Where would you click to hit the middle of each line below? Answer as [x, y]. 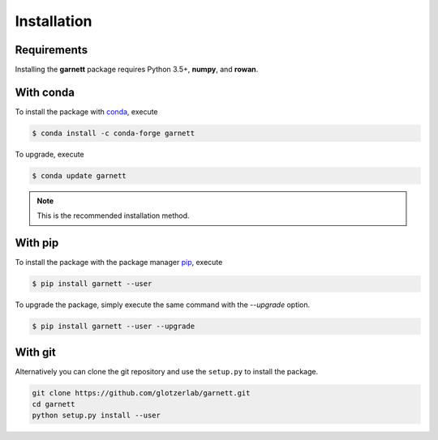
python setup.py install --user [97, 416]
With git [35, 352]
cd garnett [54, 404]
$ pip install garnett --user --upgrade [113, 327]
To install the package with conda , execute [86, 111]
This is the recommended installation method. [113, 216]
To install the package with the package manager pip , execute [119, 263]
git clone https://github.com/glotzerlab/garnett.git [141, 393]
